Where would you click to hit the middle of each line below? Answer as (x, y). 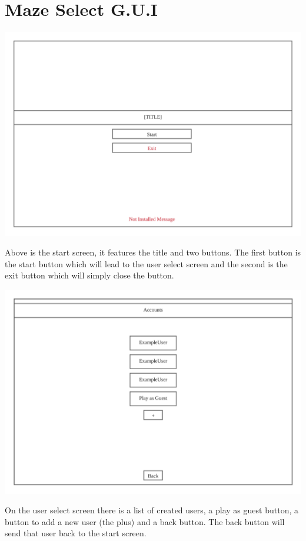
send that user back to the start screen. (76, 533)
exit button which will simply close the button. (89, 275)
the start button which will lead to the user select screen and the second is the (146, 263)
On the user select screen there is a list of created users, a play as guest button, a (152, 510)
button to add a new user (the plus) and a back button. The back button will (145, 521)
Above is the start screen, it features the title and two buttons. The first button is (153, 252)
